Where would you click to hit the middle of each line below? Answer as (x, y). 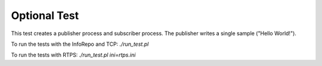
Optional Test (45, 15)
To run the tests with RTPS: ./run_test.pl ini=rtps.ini (73, 55)
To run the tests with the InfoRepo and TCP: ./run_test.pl (80, 44)
